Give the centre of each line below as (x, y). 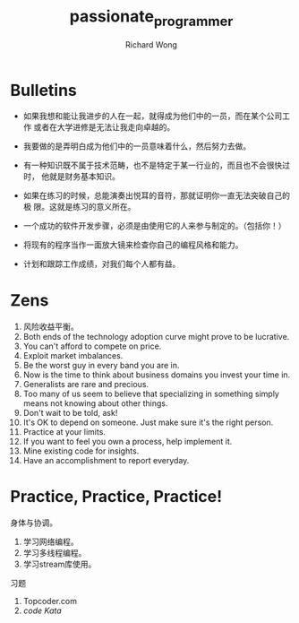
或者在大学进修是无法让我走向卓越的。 (104, 127)
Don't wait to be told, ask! (70, 413)
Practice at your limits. (64, 432)
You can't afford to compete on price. (92, 346)
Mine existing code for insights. (81, 451)
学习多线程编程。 (55, 553)
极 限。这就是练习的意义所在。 (79, 207)
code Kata (42, 610)
